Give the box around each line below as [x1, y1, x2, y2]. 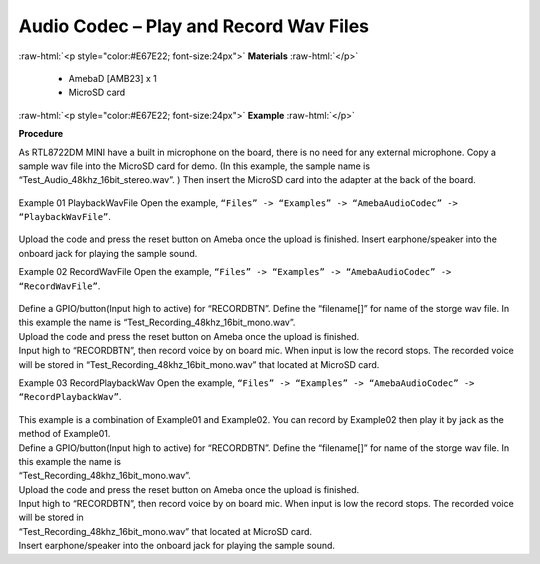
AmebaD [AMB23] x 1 [68, 72, 157, 84]
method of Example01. [18, 428, 111, 440]
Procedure [18, 128, 64, 140]
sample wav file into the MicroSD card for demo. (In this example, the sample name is [18, 160, 370, 172]
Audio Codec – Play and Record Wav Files [18, 15, 370, 37]
